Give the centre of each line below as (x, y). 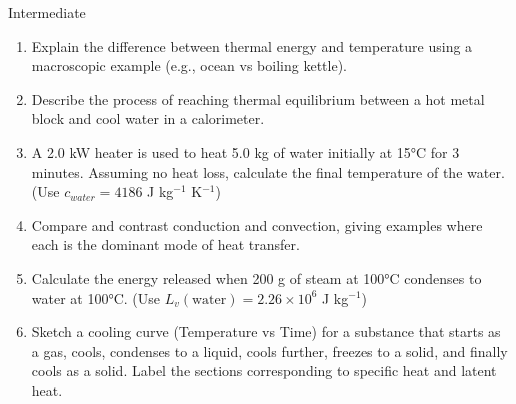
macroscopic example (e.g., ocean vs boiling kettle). (189, 65)
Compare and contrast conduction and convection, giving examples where (257, 224)
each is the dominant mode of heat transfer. (165, 244)
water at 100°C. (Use (96, 297)
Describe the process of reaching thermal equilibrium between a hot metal (258, 98)
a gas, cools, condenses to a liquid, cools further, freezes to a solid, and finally (269, 350)
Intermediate (47, 12)
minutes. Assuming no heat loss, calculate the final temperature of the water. (268, 171)
